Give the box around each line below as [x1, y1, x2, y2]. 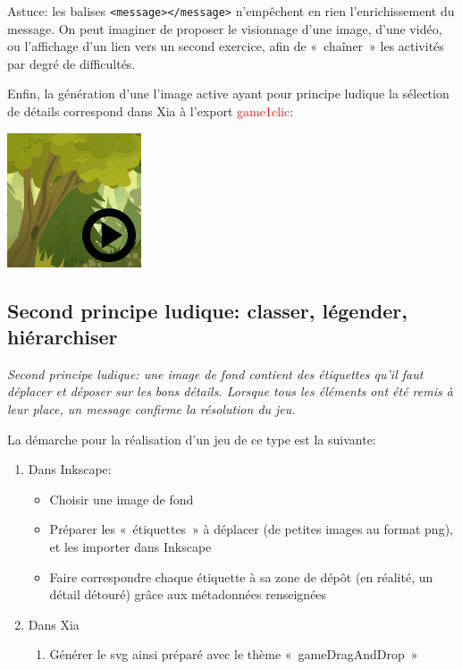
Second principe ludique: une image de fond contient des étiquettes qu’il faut [7, 364, 424, 383]
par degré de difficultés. [7, 54, 136, 72]
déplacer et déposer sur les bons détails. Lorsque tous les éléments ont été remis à [7, 382, 453, 401]
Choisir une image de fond [49, 489, 194, 508]
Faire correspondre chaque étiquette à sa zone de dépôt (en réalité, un [49, 567, 433, 586]
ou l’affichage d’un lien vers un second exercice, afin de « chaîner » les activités [7, 37, 444, 55]
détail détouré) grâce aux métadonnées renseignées [49, 585, 327, 604]
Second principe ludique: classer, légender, [7, 296, 407, 324]
